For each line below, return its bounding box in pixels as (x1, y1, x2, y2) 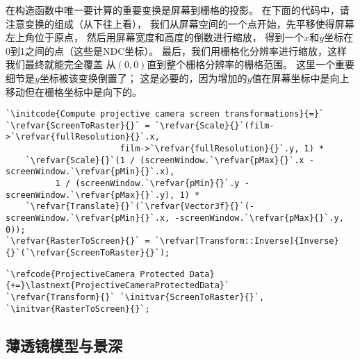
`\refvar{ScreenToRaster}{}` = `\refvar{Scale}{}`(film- (6, 120, 275, 131)
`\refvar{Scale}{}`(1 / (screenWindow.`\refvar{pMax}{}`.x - (25, 155, 314, 165)
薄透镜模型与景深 (6, 334, 122, 356)
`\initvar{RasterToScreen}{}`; (6, 303, 150, 314)
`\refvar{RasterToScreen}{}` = (6, 236, 150, 247)
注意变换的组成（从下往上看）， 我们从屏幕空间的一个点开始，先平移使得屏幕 (6, 16, 354, 31)
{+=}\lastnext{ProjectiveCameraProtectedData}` (6, 281, 230, 291)
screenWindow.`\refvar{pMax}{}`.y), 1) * (6, 190, 200, 200)
